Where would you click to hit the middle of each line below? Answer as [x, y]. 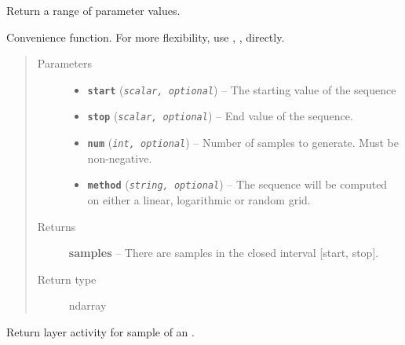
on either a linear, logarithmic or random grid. [199, 200]
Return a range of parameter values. [93, 10]
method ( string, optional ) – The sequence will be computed [237, 184]
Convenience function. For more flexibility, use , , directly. [146, 37]
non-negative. [120, 158]
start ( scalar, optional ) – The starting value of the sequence [242, 89]
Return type [67, 279]
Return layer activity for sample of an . [100, 331]
